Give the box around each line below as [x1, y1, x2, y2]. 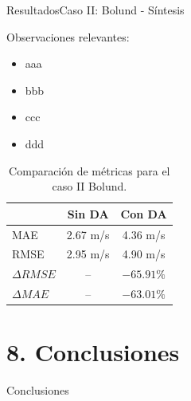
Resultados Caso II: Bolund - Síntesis [6, 2, 185, 18]
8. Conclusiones [6, 336, 180, 368]
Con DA [120, 205, 167, 222]
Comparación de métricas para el [9, 162, 170, 179]
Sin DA [67, 205, 109, 222]
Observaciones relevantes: [6, 28, 130, 45]
